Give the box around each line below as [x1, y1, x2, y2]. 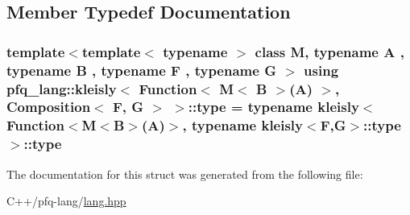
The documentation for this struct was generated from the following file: [6, 165, 363, 182]
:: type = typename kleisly [188, 97, 359, 117]
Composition [6, 97, 91, 117]
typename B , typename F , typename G [6, 60, 276, 80]
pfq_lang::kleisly [6, 78, 117, 98]
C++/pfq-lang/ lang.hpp [6, 192, 126, 209]
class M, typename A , [255, 41, 404, 61]
